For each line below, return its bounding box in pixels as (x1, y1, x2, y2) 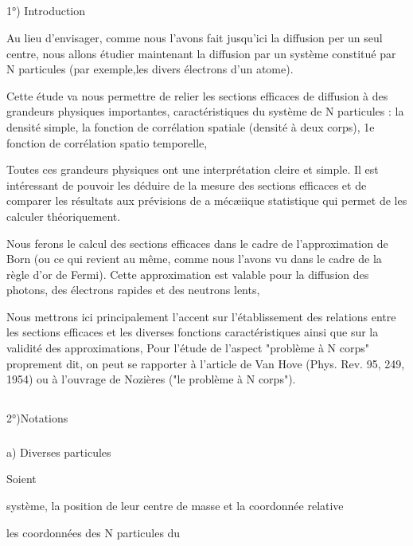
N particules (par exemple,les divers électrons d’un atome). (6, 61, 294, 77)
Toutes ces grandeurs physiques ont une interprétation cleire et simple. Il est (6, 161, 379, 178)
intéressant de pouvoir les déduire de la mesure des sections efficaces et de (6, 176, 367, 193)
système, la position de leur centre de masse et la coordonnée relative (6, 497, 344, 513)
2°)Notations (6, 410, 68, 426)
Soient (6, 470, 37, 487)
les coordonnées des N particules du (6, 524, 181, 540)
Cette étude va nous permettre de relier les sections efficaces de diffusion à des (6, 87, 388, 104)
